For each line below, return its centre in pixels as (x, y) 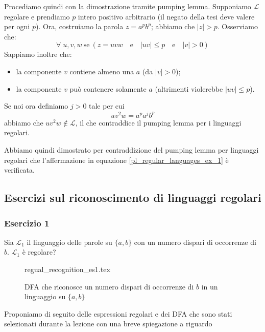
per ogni (17, 26)
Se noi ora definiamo (36, 106)
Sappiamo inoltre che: (38, 54)
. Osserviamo (237, 26)
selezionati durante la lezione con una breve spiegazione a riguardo (108, 324)
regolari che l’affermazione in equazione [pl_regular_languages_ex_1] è (116, 160)
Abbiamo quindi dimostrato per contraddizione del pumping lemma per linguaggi (131, 150)
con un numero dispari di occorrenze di (195, 242)
